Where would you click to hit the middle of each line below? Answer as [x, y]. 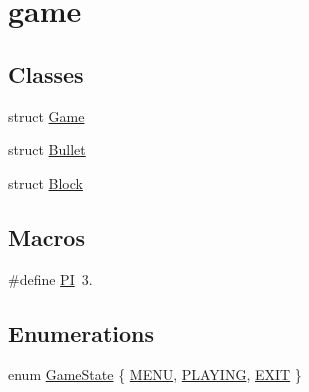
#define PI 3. [50, 278]
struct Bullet [47, 149]
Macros [46, 236]
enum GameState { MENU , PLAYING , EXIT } [155, 374]
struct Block [45, 182]
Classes [46, 73]
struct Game [46, 115]
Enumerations [81, 332]
